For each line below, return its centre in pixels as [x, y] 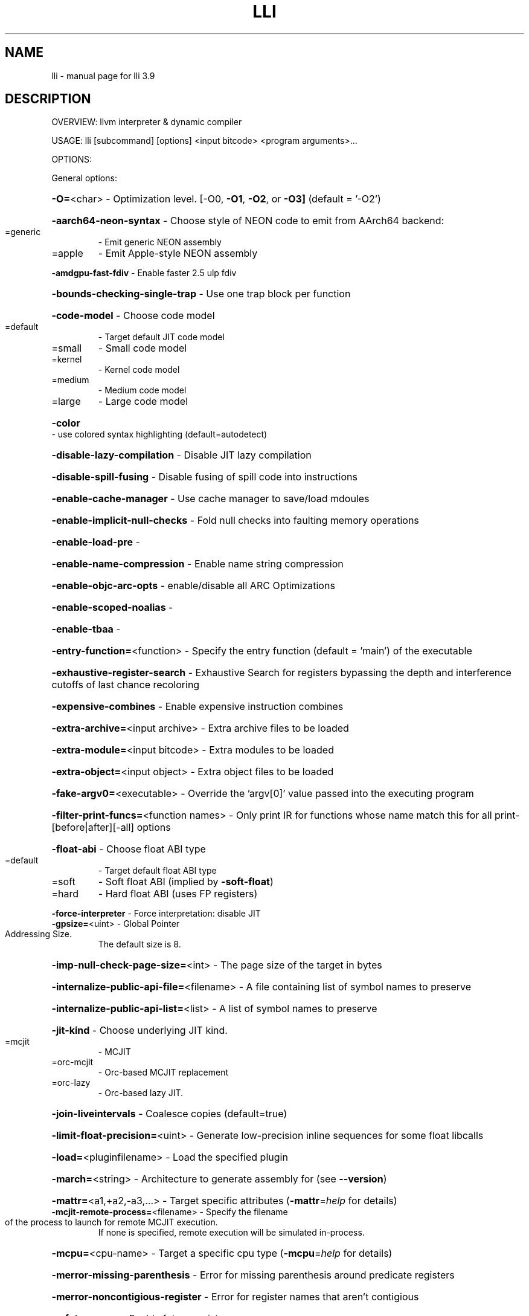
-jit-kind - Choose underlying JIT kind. [139, 1031]
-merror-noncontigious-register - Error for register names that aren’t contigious [235, 1297]
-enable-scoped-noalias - [112, 608]
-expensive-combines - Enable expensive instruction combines [197, 707]
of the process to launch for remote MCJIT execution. [111, 1222]
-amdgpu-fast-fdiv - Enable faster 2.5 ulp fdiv [144, 273]
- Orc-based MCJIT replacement [163, 1072]
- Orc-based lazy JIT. [141, 1093]
